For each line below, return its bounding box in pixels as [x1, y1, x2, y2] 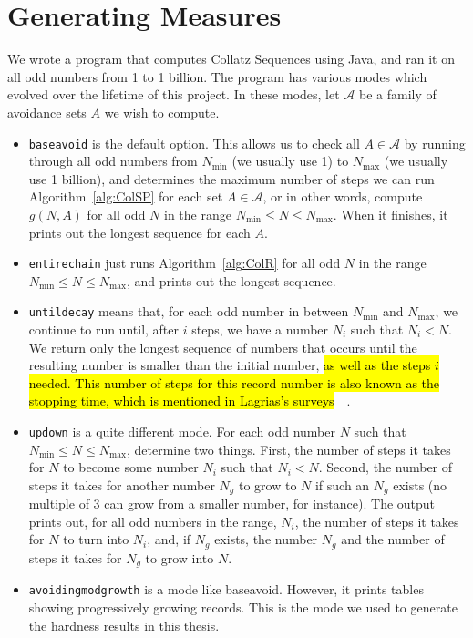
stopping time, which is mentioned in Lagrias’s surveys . [28, 391, 351, 410]
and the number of [341, 530, 445, 549]
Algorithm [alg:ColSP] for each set [28, 187, 223, 206]
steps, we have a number [191, 320, 329, 339]
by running [404, 133, 466, 152]
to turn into [63, 530, 129, 549]
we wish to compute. [104, 102, 220, 121]
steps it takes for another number [28, 475, 215, 494]
